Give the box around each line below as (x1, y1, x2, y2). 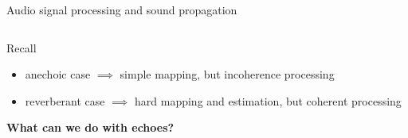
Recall (6, 39, 37, 56)
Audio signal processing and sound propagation (6, 2, 237, 17)
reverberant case (25, 92, 105, 109)
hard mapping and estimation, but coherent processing (135, 92, 402, 109)
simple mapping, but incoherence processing (120, 66, 335, 82)
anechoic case (25, 66, 91, 82)
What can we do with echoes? (6, 119, 175, 136)
